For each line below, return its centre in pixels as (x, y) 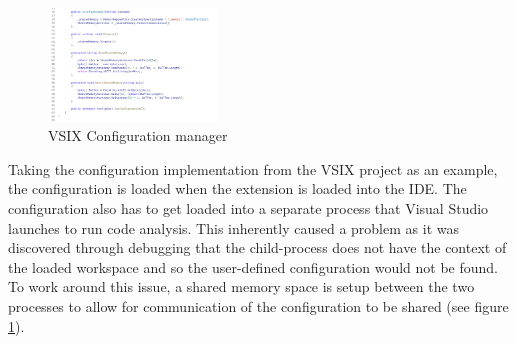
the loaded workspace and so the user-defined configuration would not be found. (253, 266)
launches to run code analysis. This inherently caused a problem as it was (233, 227)
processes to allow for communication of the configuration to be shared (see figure (258, 305)
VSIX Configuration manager (138, 135)
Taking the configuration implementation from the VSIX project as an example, (253, 168)
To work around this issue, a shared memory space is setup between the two (241, 286)
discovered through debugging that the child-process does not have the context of (257, 247)
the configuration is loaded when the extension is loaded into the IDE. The (237, 188)
